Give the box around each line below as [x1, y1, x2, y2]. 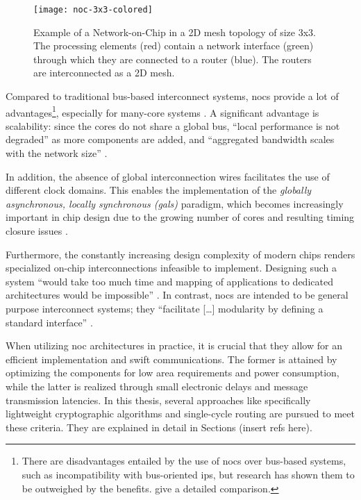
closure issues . [6, 224, 68, 238]
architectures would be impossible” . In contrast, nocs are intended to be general [6, 287, 349, 302]
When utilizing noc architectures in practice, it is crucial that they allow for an [6, 338, 342, 353]
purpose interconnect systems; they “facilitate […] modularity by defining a [6, 301, 324, 315]
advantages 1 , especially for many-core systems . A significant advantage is [6, 103, 319, 119]
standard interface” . [6, 315, 93, 329]
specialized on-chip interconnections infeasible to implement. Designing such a [6, 260, 337, 275]
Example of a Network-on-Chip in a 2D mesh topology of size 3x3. [33, 24, 316, 39]
